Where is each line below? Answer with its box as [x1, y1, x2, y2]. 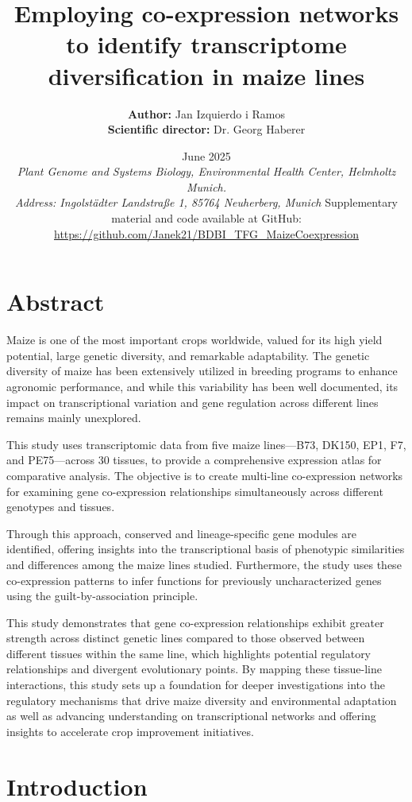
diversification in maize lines [48, 59, 365, 91]
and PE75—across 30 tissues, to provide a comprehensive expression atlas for [6, 451, 382, 468]
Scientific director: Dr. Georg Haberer [107, 121, 306, 138]
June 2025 [182, 147, 231, 164]
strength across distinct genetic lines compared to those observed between [6, 630, 365, 646]
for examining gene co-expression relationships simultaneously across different [6, 482, 383, 499]
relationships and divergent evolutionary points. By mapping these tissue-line [6, 661, 382, 677]
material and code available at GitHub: [111, 210, 302, 227]
